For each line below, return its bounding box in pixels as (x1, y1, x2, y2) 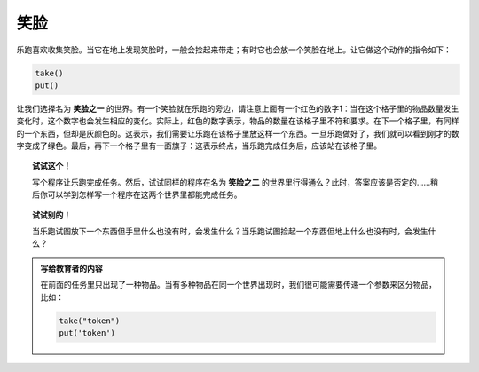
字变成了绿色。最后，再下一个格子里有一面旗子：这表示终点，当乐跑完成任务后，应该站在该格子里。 (16, 140, 381, 151)
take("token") (59, 315, 121, 326)
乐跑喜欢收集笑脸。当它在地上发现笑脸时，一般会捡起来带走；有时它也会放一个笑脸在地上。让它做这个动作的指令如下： (16, 44, 452, 55)
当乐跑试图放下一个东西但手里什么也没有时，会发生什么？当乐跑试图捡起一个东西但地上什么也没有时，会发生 (32, 226, 428, 237)
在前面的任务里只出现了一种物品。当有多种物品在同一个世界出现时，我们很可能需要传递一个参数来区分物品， (40, 280, 436, 290)
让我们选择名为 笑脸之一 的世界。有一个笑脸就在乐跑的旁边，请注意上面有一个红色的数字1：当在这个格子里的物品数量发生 (16, 103, 459, 114)
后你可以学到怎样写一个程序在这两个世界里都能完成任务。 (32, 189, 242, 200)
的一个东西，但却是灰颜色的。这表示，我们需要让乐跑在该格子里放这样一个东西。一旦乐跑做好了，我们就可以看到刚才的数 (16, 128, 459, 139)
